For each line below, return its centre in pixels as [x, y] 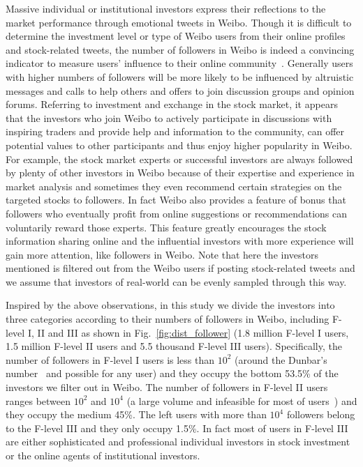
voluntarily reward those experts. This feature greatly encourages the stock [166, 227]
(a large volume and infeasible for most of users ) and [242, 400]
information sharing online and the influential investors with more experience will [180, 241]
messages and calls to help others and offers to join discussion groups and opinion [180, 90]
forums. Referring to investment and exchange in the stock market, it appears [172, 104]
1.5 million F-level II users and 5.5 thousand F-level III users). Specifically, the [174, 346]
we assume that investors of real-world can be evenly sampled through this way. [176, 281]
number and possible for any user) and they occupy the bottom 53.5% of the [172, 373]
